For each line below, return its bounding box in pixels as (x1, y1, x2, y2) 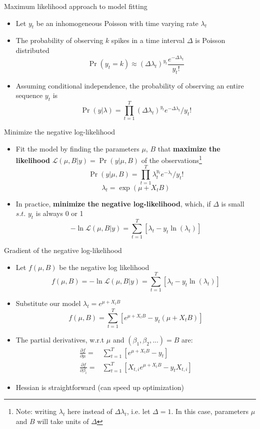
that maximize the (157, 143, 220, 153)
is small (221, 198, 244, 208)
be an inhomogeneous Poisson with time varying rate (36, 17, 198, 28)
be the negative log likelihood (59, 261, 149, 272)
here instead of (67, 406, 112, 416)
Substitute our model (15, 298, 81, 308)
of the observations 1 (141, 153, 202, 165)
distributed (15, 44, 49, 55)
